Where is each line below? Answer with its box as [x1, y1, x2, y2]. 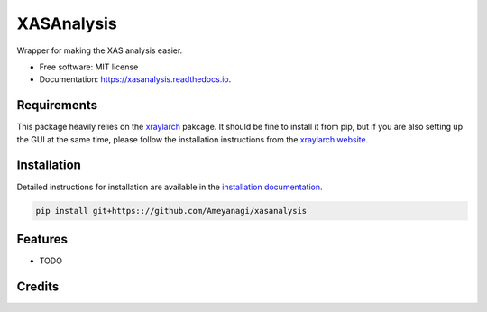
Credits [16, 279, 60, 294]
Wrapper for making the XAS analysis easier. [16, 45, 183, 56]
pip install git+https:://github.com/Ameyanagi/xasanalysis [35, 206, 308, 216]
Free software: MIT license [39, 61, 139, 72]
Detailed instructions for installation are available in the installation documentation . [16, 181, 324, 192]
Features [16, 231, 68, 247]
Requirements [16, 97, 98, 113]
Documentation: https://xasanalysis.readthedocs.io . [39, 74, 232, 85]
